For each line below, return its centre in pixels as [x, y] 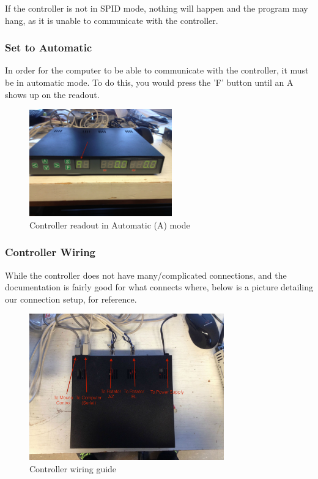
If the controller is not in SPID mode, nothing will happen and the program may [157, 8]
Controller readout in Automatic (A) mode [110, 224]
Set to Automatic [49, 47]
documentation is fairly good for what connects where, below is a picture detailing [159, 287]
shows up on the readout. [52, 94]
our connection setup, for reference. [71, 299]
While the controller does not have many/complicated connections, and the [146, 275]
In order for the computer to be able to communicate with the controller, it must [157, 70]
